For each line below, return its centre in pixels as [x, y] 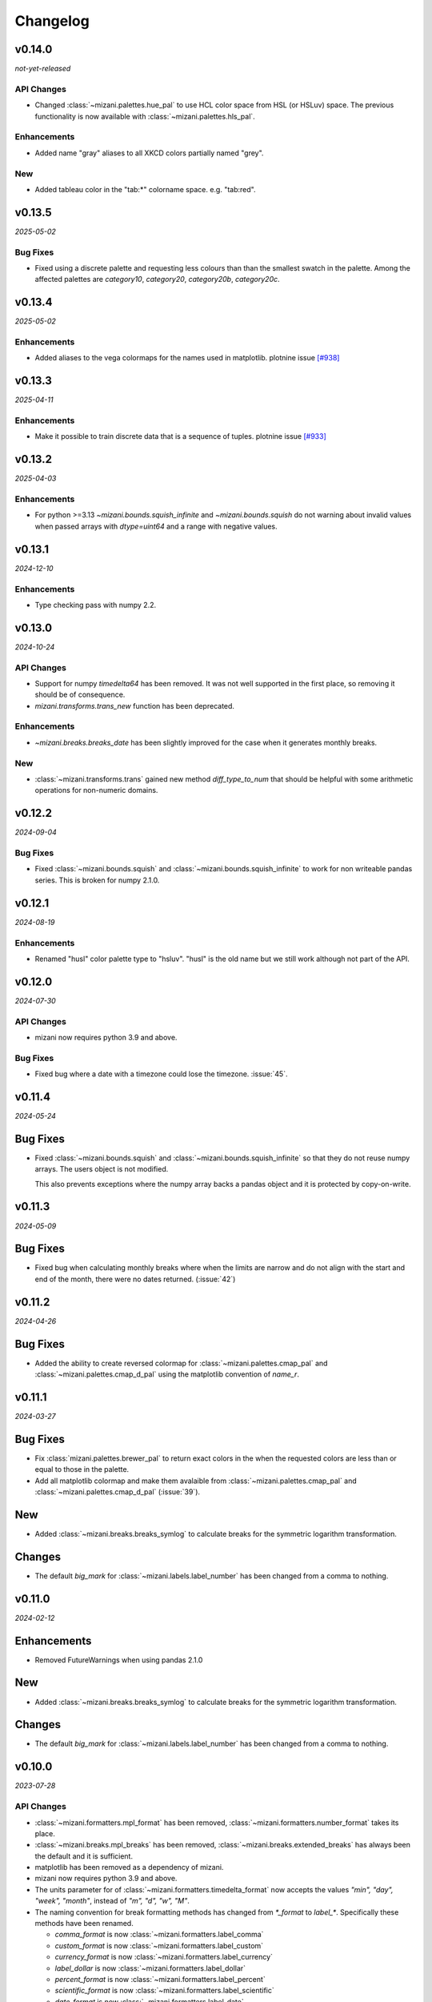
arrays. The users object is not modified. [102, 1169]
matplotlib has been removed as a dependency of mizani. [129, 1867]
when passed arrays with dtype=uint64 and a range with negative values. [156, 526]
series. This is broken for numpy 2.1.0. [97, 880]
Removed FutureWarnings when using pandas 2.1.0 [119, 1660]
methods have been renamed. [84, 1924]
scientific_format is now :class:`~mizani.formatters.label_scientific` [165, 1991]
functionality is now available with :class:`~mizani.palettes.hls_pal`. [145, 116]
